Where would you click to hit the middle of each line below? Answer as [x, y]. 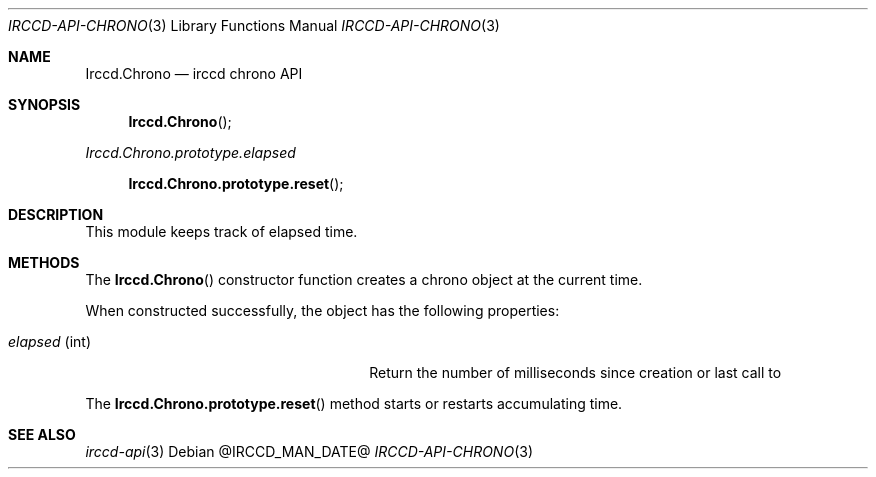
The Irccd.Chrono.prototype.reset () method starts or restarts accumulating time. [354, 403]
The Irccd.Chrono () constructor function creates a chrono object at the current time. [364, 279]
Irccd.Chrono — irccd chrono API [194, 73]
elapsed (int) [50, 341]
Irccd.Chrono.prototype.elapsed [190, 152]
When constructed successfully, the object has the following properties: [322, 310]
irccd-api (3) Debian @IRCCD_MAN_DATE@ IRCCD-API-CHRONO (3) [309, 451]
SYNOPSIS [44, 104]
